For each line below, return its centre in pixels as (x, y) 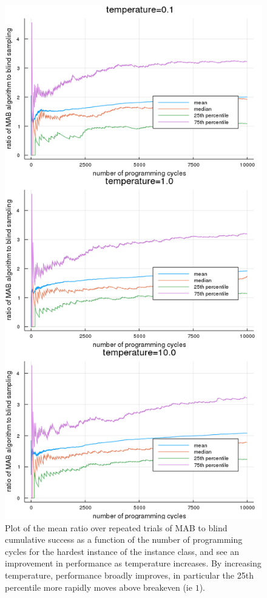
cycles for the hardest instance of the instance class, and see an (122, 551)
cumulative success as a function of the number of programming (124, 539)
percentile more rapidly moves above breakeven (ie (99, 587)
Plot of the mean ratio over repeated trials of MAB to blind (116, 527)
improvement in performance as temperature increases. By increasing (133, 563)
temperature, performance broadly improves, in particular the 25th (129, 575)
